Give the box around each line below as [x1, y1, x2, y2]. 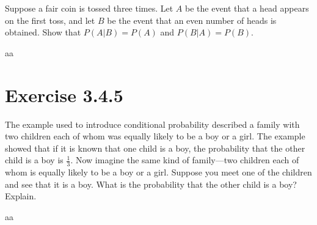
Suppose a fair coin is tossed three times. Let [5, 2, 173, 14]
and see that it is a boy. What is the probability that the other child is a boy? [5, 177, 297, 190]
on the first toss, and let [5, 13, 95, 26]
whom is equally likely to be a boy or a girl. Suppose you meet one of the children [5, 166, 312, 179]
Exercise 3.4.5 [5, 82, 123, 107]
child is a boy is [5, 153, 64, 166]
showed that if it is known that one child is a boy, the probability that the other [5, 141, 305, 154]
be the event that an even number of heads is [107, 13, 277, 26]
